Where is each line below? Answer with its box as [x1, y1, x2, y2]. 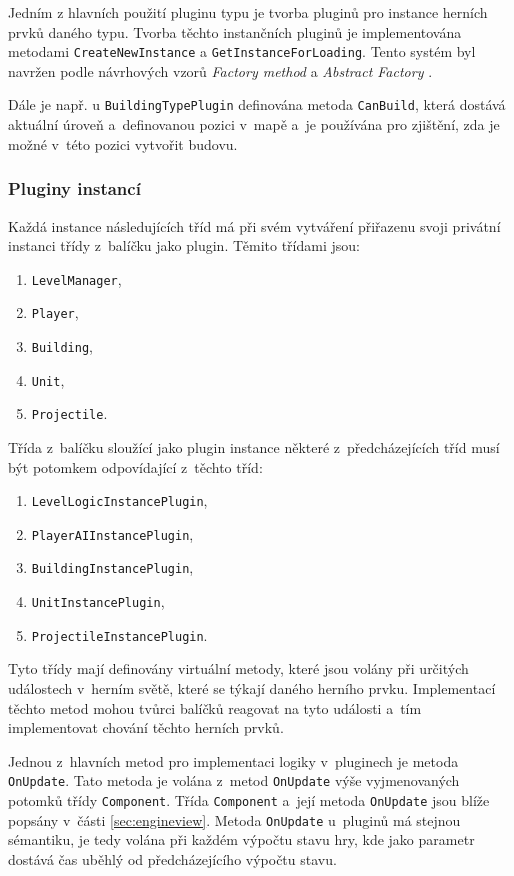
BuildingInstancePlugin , [31, 557, 194, 578]
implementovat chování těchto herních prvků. [8, 717, 284, 738]
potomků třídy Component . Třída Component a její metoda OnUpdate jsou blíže [8, 790, 490, 811]
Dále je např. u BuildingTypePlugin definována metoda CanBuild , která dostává [8, 94, 506, 115]
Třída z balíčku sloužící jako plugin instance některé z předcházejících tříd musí [8, 436, 500, 457]
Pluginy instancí [8, 176, 141, 201]
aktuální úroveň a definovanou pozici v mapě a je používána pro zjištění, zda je [8, 114, 500, 135]
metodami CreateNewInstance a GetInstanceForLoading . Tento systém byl [8, 41, 476, 62]
